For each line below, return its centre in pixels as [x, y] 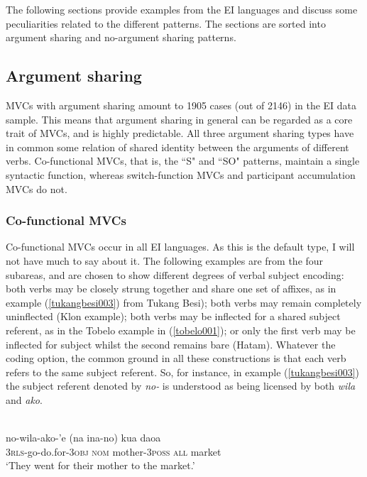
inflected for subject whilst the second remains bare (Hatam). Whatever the [171, 344]
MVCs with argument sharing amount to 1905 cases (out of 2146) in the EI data [181, 105]
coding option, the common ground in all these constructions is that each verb [176, 358]
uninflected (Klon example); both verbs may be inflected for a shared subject [173, 316]
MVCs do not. [37, 188]
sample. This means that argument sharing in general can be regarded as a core [179, 119]
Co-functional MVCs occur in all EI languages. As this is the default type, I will [180, 247]
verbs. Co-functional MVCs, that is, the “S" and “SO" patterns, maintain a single [183, 161]
